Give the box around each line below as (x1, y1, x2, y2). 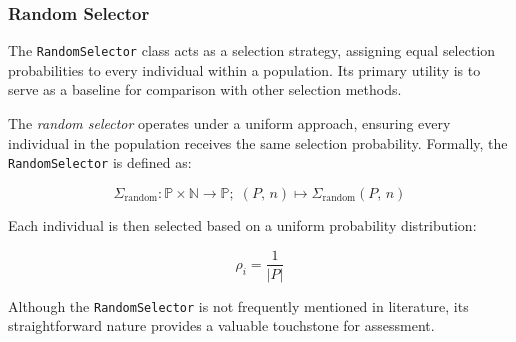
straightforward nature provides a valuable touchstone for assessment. (8, 315, 435, 336)
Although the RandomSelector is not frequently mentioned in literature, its (8, 295, 469, 316)
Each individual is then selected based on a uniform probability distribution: (8, 214, 477, 235)
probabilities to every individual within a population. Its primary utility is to (8, 59, 481, 80)
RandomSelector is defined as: (8, 152, 192, 173)
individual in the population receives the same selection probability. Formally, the (8, 132, 508, 153)
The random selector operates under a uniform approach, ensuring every (8, 113, 451, 134)
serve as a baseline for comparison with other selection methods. (8, 79, 402, 100)
